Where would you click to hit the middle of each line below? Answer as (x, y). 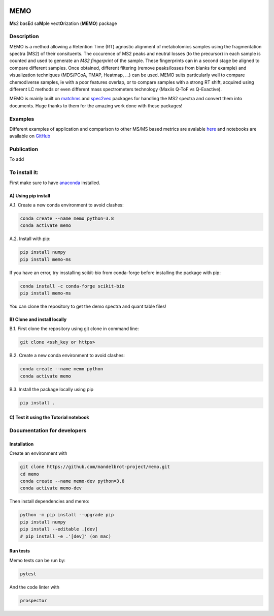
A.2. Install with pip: (30, 239)
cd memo (29, 474)
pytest (28, 574)
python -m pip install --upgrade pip (67, 515)
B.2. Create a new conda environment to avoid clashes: (67, 356)
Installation (22, 444)
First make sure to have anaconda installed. (55, 183)
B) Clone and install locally (38, 319)
